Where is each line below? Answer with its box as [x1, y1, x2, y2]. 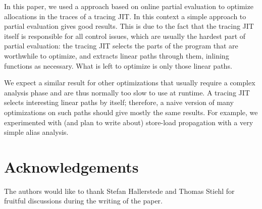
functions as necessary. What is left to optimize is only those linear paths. [4, 60, 232, 71]
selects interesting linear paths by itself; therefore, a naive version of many [4, 97, 234, 108]
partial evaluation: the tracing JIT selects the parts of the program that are [4, 40, 238, 51]
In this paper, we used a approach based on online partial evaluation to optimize [4, 1, 253, 11]
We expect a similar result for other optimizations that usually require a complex [4, 77, 255, 88]
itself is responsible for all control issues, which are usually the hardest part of [4, 30, 246, 41]
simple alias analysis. [4, 127, 69, 137]
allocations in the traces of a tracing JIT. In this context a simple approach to [4, 11, 246, 21]
